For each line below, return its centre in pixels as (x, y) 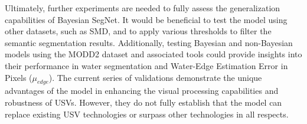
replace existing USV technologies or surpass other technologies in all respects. (147, 114)
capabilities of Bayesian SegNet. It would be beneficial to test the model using (146, 19)
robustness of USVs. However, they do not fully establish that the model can (143, 102)
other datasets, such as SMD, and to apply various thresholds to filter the (138, 31)
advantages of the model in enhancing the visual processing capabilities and (142, 91)
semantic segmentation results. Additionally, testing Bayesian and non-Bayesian (149, 42)
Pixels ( (19, 77)
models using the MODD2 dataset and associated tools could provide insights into (153, 54)
